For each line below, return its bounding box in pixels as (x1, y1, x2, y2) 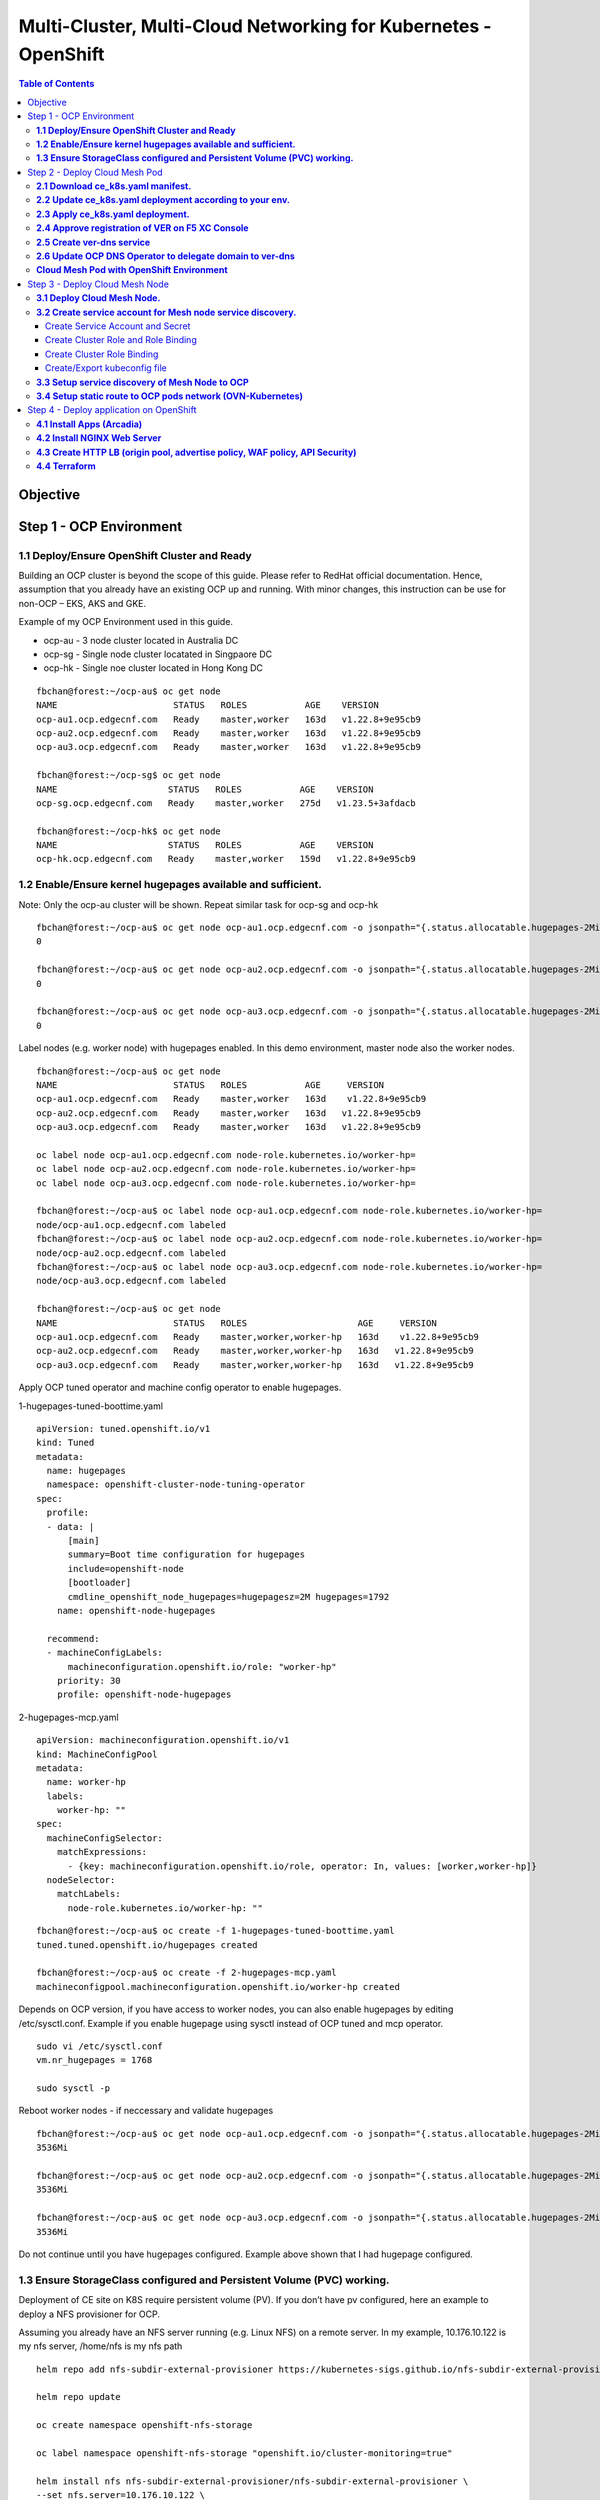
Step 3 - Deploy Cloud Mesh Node (27, 278, 170, 290)
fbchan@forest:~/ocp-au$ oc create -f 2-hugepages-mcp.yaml (36, 1967, 337, 1979)
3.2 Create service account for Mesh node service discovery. (36, 306, 297, 318)
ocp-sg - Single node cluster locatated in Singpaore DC (43, 648, 273, 660)
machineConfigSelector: (46, 1832, 164, 1844)
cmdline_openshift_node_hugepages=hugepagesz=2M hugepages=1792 (67, 1591, 390, 1602)
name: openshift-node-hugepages (56, 1605, 216, 1616)
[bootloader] (67, 1577, 132, 1589)
